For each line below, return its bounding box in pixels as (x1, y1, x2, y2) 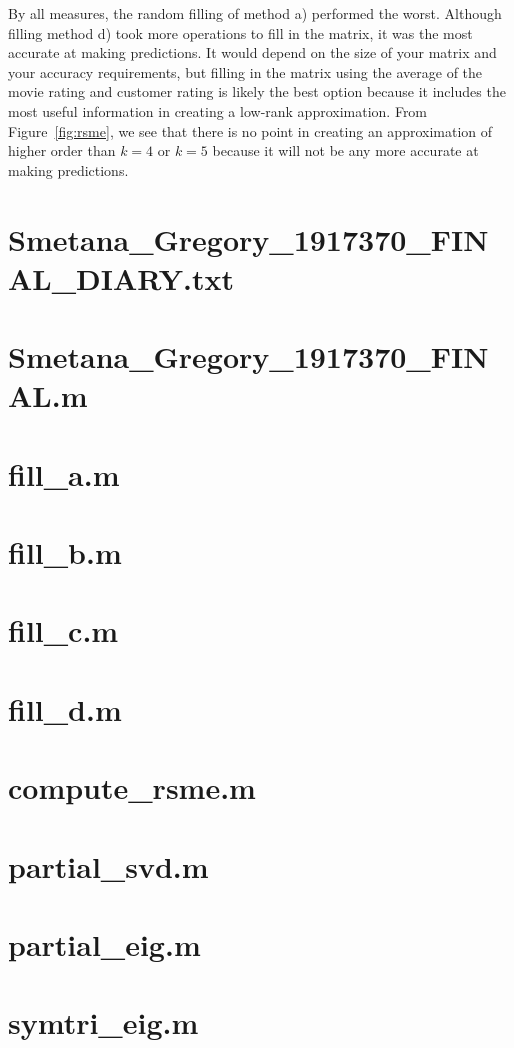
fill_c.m (8, 610, 119, 651)
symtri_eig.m (8, 1002, 199, 1043)
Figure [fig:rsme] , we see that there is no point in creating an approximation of (8, 120, 493, 141)
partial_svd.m (8, 845, 209, 886)
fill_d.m (8, 688, 122, 729)
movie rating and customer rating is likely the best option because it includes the (8, 81, 506, 102)
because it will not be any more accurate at (212, 140, 479, 161)
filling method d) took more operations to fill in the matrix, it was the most (8, 22, 473, 43)
